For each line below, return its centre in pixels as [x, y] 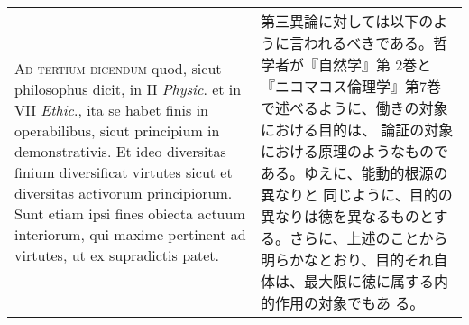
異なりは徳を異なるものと [347, 216]
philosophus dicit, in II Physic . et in [128, 89]
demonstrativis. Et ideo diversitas [120, 151]
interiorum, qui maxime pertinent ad [130, 234]
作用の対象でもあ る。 [350, 303]
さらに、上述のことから [369, 238]
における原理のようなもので [355, 151]
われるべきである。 [369, 43]
